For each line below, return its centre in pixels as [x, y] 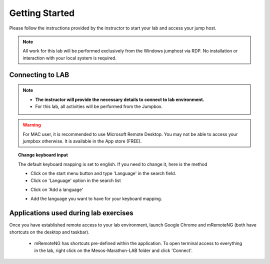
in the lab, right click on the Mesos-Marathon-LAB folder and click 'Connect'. [113, 250]
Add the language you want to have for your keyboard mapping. [96, 199]
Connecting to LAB [39, 75]
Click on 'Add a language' [57, 189]
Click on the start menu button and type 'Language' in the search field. [103, 173]
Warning [32, 125]
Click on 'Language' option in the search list [76, 180]
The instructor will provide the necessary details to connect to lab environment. [120, 99]
